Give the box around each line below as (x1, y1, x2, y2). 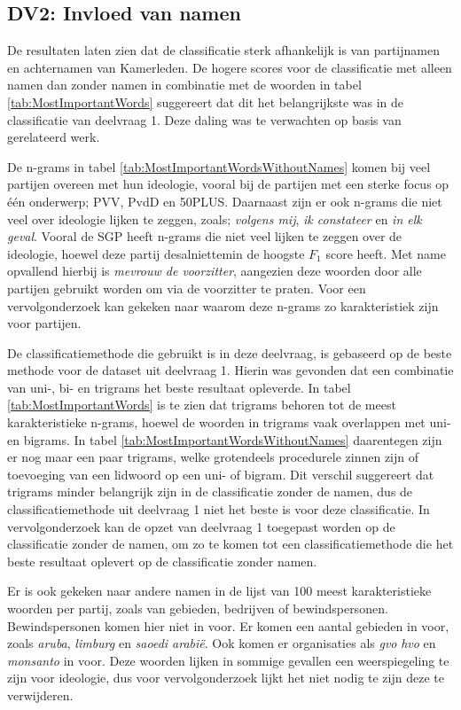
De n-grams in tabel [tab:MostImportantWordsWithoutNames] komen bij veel (7, 157, 431, 176)
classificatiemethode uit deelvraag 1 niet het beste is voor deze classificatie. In (7, 500, 430, 519)
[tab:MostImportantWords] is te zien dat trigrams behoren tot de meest (7, 395, 396, 414)
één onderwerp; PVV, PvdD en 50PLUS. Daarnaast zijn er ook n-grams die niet (7, 191, 442, 210)
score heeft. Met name (325, 244, 446, 262)
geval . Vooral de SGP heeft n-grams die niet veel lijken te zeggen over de (7, 227, 402, 246)
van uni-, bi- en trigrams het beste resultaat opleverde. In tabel (7, 378, 351, 396)
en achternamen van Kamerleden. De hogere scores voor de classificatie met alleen (7, 58, 452, 76)
